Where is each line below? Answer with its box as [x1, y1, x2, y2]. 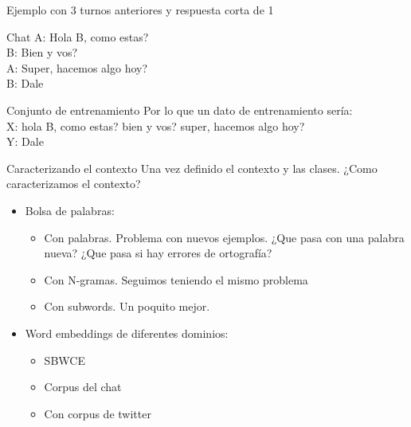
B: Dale [6, 75, 44, 92]
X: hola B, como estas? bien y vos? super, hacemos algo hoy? [6, 117, 305, 134]
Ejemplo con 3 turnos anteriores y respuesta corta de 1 [6, 2, 274, 18]
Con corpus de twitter [44, 405, 151, 421]
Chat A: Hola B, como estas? [6, 28, 149, 45]
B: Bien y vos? [6, 44, 78, 61]
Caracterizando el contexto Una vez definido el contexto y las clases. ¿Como [6, 159, 378, 176]
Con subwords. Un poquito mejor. [44, 298, 210, 315]
